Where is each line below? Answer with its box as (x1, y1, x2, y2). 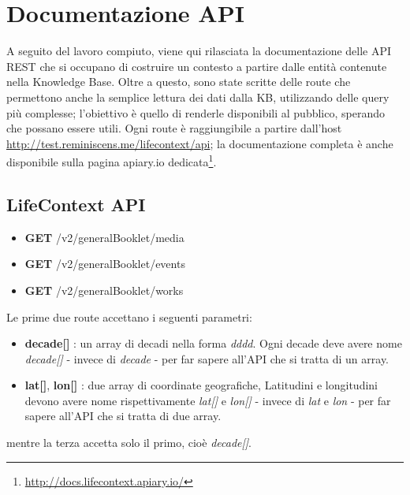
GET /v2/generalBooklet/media (24, 229, 184, 245)
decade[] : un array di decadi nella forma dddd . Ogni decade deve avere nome (24, 335, 402, 352)
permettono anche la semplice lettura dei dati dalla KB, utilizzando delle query (6, 88, 389, 105)
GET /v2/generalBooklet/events (24, 255, 185, 272)
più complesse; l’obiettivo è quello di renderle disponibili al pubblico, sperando (6, 104, 385, 121)
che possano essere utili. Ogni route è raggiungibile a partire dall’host (6, 120, 342, 136)
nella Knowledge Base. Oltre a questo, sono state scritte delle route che (6, 73, 351, 90)
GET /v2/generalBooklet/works (24, 281, 184, 298)
